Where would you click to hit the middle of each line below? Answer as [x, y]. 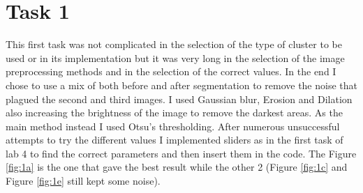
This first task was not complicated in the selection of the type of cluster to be [174, 44]
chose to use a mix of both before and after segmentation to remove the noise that [181, 85]
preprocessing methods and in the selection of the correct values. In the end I [171, 71]
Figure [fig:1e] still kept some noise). [83, 181]
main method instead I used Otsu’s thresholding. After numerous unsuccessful [173, 126]
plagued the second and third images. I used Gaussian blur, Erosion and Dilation [179, 99]
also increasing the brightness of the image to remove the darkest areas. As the [174, 113]
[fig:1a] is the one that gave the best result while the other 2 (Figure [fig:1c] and [177, 167]
